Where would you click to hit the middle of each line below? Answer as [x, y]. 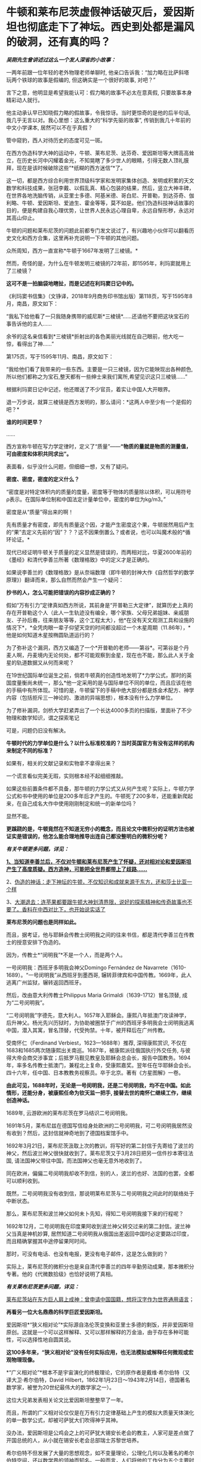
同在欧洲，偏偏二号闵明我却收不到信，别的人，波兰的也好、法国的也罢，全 [98, 1173]
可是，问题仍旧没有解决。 [38, 730]
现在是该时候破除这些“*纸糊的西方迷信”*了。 [71, 168]
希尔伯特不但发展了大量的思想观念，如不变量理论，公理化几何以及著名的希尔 [100, 1452]
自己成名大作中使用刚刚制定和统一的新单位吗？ [79, 803]
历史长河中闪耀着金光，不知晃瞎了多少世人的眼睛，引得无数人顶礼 [103, 160]
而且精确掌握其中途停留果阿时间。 [48, 1241]
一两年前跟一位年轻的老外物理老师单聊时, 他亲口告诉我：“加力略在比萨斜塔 [98, 72]
